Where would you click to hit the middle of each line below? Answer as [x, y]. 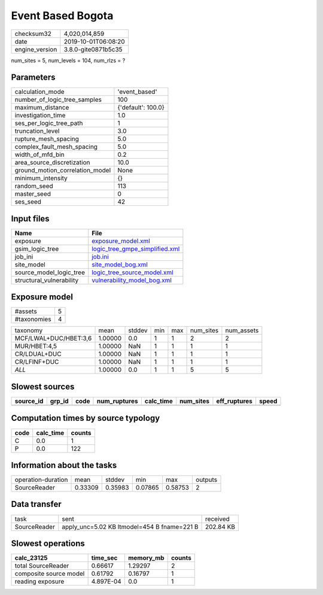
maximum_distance [42, 108]
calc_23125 [31, 558]
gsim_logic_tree [37, 248]
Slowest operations [48, 543]
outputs [206, 480]
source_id [29, 401]
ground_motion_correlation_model [63, 171]
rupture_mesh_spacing [47, 139]
